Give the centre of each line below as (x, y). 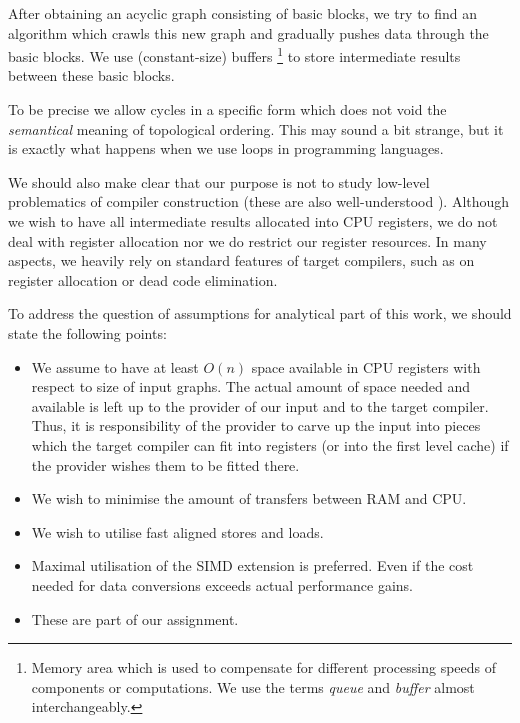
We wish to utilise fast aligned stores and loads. (177, 531)
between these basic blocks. (91, 75)
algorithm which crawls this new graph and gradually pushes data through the (248, 32)
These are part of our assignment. (135, 618)
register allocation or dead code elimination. (143, 279)
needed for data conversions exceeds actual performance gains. (222, 584)
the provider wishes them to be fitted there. (165, 464)
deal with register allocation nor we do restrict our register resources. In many (247, 240)
